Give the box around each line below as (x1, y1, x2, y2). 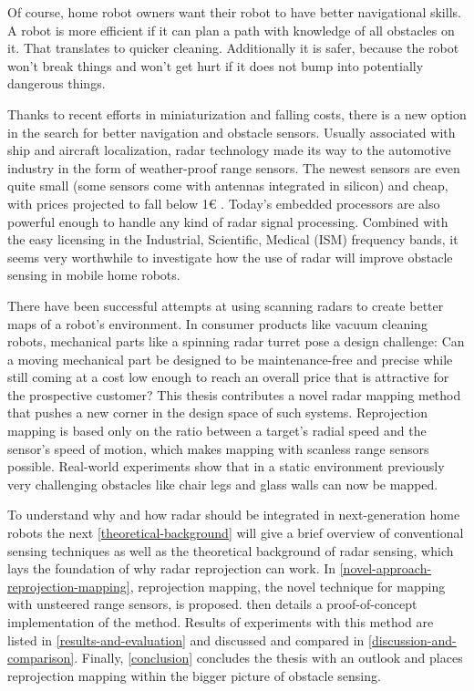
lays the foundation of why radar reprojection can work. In (7, 559, 336, 578)
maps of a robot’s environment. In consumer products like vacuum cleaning (7, 314, 428, 333)
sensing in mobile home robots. (7, 265, 180, 284)
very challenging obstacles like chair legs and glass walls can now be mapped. (7, 474, 438, 493)
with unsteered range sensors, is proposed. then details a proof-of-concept (7, 594, 417, 614)
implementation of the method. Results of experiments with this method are (7, 613, 434, 631)
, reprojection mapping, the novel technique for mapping (129, 576, 446, 595)
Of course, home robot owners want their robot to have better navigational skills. (7, 3, 461, 21)
